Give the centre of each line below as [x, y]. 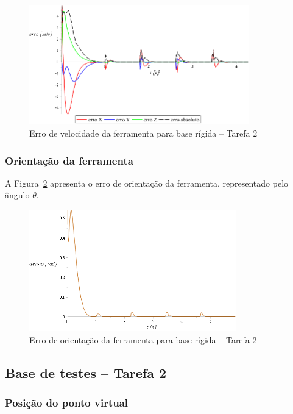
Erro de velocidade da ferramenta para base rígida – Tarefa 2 [143, 133]
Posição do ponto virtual [67, 402]
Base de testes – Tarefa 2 [86, 372]
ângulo [17, 195]
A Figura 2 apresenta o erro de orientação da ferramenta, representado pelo [147, 183]
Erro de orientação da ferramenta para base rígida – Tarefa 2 [143, 339]
